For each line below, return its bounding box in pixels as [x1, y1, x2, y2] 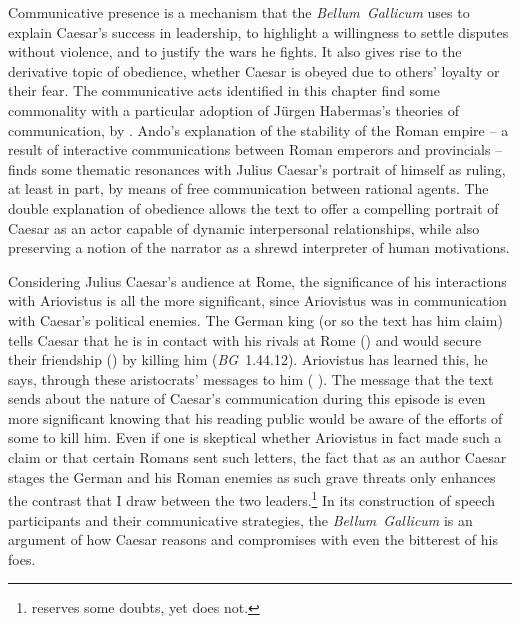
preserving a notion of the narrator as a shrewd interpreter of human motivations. [8, 237, 510, 258]
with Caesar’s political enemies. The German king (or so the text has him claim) [8, 309, 503, 330]
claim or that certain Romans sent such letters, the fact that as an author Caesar [8, 447, 507, 468]
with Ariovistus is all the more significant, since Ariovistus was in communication [8, 290, 507, 311]
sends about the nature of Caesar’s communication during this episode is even [8, 388, 486, 409]
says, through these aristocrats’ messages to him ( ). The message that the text [8, 368, 494, 389]
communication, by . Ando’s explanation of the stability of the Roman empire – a [8, 119, 509, 140]
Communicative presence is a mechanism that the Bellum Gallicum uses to [8, 2, 470, 22]
